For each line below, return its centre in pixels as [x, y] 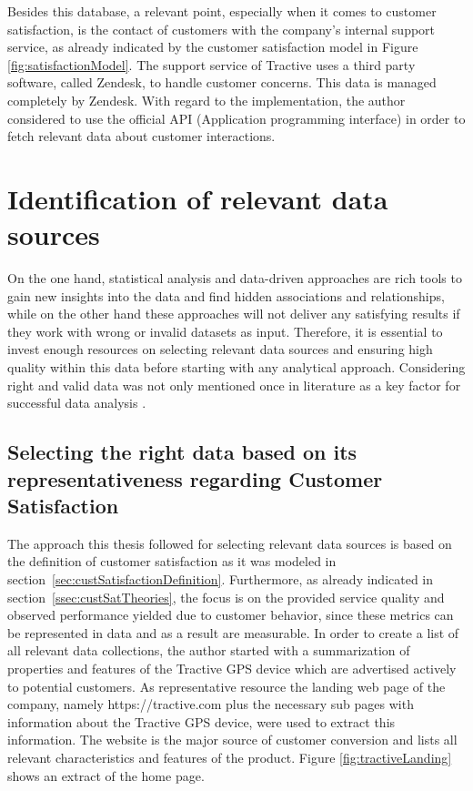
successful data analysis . [77, 403]
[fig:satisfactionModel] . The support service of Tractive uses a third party [211, 64]
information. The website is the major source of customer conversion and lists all [232, 740]
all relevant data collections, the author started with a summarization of [209, 650]
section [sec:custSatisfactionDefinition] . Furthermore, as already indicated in [221, 578]
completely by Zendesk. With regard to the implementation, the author [206, 100]
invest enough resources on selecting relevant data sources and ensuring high [220, 349]
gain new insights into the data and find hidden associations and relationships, [226, 295]
